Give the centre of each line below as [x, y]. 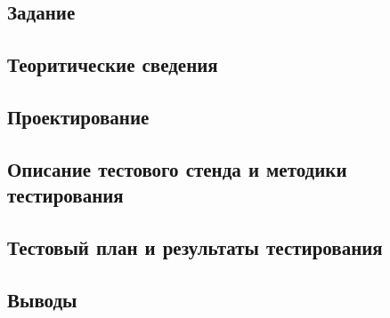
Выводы [42, 299]
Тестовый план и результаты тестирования [195, 246]
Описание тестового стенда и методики [177, 168]
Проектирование [78, 116]
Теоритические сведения [113, 64]
